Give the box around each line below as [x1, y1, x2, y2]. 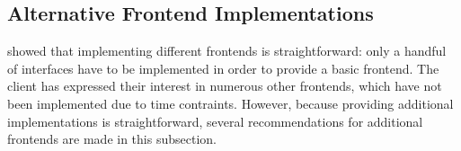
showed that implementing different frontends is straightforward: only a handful [7, 41, 447, 60]
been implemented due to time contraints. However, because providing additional [7, 93, 454, 112]
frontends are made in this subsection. [7, 129, 217, 148]
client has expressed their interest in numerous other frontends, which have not [7, 76, 442, 95]
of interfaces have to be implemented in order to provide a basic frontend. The [7, 58, 439, 77]
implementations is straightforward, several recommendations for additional [7, 111, 423, 130]
